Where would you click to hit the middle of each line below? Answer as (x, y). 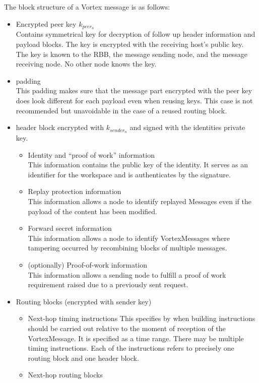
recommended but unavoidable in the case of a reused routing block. (121, 110)
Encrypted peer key (46, 23)
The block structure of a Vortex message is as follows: (87, 7)
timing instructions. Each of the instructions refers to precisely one (131, 348)
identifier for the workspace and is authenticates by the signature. (129, 174)
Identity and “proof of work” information (91, 154)
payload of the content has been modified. (92, 211)
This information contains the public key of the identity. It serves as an (138, 165)
